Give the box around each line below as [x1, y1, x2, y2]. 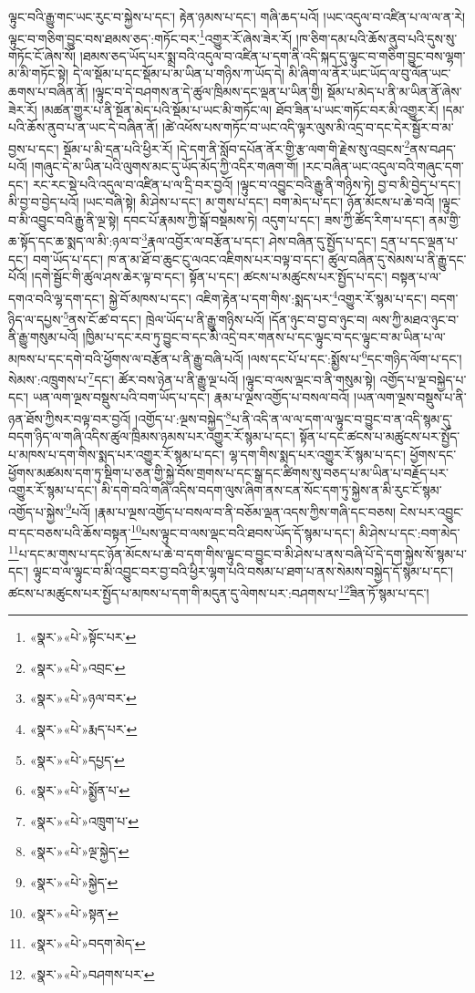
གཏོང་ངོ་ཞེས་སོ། [8, 46, 77, 65]
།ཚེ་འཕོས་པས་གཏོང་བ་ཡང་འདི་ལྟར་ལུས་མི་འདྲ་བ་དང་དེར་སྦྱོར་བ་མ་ [161, 118, 454, 137]
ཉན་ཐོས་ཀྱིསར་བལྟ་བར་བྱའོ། [8, 409, 131, 428]
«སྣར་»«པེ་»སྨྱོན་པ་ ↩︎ [29, 781, 130, 800]
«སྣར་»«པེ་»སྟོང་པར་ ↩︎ [29, 627, 137, 646]
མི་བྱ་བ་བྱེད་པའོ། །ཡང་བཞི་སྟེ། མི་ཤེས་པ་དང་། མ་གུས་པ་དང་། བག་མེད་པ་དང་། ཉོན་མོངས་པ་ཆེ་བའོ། [8, 192, 435, 212]
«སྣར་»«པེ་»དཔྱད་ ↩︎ [29, 750, 125, 769]
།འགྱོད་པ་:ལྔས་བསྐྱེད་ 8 [135, 407, 232, 428]
